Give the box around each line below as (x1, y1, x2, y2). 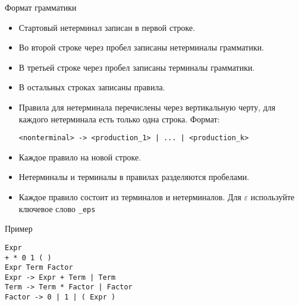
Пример (5, 222, 33, 235)
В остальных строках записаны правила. (18, 81, 165, 93)
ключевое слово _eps (18, 202, 96, 214)
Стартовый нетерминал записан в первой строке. (18, 21, 196, 33)
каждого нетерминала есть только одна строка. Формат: (18, 112, 220, 125)
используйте (250, 191, 295, 203)
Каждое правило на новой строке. (18, 150, 141, 163)
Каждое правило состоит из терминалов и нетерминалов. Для (18, 191, 241, 203)
